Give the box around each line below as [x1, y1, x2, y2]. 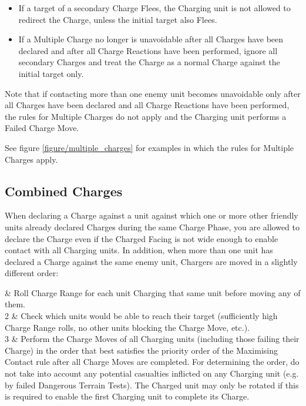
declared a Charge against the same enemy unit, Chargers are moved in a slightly [5, 255, 298, 267]
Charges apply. [5, 153, 58, 165]
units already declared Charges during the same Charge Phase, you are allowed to [5, 220, 300, 233]
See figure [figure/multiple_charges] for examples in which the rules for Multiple [5, 141, 294, 153]
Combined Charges [5, 182, 123, 200]
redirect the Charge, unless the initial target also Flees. [18, 13, 217, 25]
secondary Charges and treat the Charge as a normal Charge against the [18, 56, 280, 68]
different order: [5, 267, 59, 279]
